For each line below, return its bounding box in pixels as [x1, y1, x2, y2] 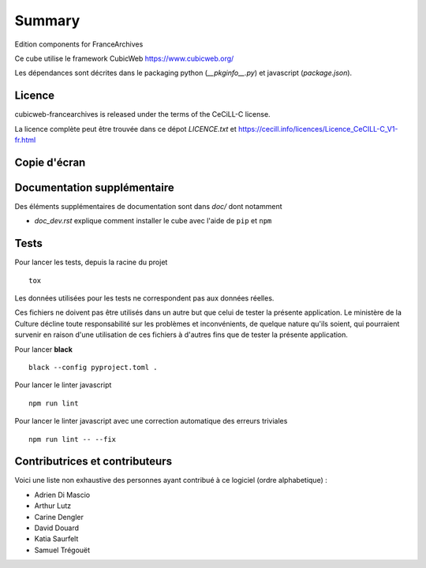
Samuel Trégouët [34, 545, 91, 555]
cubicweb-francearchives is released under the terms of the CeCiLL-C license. [14, 110, 271, 119]
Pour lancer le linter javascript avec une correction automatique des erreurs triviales [14, 417, 288, 426]
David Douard [34, 523, 79, 532]
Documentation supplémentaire [14, 181, 174, 194]
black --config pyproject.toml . [28, 363, 158, 372]
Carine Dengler [34, 512, 84, 521]
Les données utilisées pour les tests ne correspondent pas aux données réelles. [14, 293, 275, 303]
